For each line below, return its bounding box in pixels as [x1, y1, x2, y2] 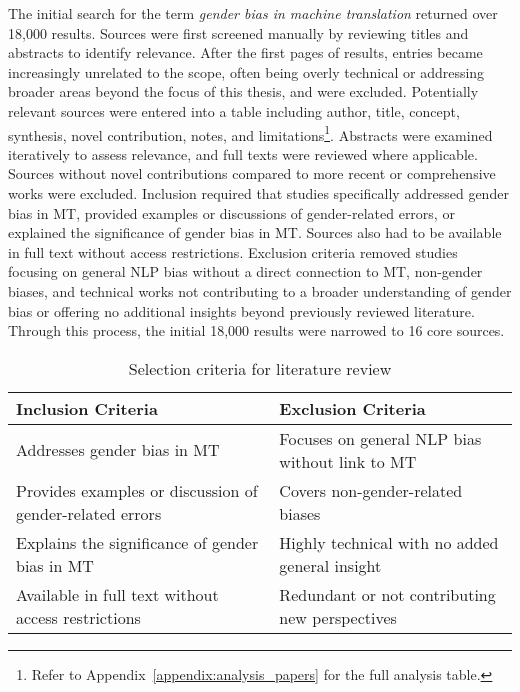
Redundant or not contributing [279, 582, 496, 606]
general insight [279, 553, 382, 577]
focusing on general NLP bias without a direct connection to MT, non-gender [8, 261, 483, 282]
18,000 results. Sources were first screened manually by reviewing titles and [8, 22, 469, 43]
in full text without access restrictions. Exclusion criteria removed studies [8, 241, 458, 262]
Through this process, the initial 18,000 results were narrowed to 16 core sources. [8, 320, 505, 341]
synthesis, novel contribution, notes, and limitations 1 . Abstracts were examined [8, 121, 493, 145]
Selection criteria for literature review [128, 356, 392, 380]
